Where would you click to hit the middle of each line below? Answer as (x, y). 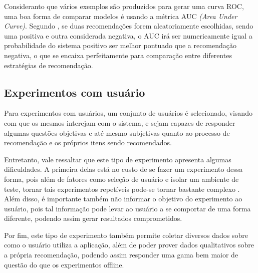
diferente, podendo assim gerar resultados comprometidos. (93, 218)
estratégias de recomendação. (49, 65)
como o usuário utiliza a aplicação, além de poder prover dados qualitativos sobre (129, 245)
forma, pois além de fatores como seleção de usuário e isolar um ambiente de (121, 179)
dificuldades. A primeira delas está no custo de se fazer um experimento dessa (123, 169)
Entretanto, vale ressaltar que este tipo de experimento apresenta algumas (118, 159)
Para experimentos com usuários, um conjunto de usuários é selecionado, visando (128, 113)
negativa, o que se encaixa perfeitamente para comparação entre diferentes (118, 55)
